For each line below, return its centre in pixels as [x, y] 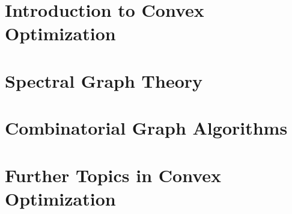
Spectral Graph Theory [104, 80]
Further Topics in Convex [113, 175]
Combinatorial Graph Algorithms [146, 128]
